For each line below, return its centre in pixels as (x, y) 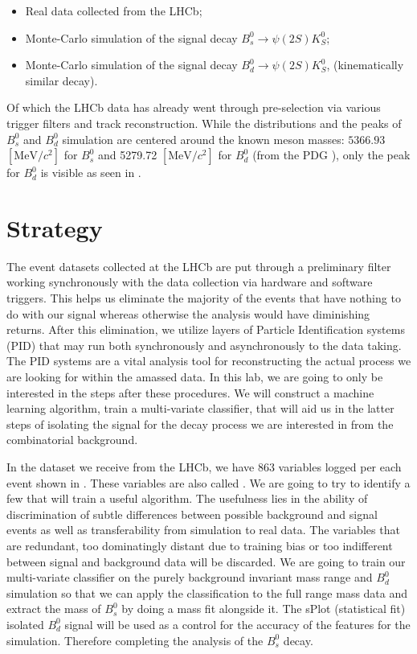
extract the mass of (54, 609)
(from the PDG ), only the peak (331, 155)
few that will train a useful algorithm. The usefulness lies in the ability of (187, 498)
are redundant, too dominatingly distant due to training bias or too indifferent (200, 545)
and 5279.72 (128, 155)
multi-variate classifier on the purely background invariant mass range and (190, 577)
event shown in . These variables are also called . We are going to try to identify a (208, 482)
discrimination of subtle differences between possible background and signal (192, 514)
